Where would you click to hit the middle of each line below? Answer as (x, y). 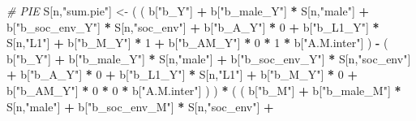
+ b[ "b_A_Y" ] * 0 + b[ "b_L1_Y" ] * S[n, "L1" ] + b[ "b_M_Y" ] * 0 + (182, 74)
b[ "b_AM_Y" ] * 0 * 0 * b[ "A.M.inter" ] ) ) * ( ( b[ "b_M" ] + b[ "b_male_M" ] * (204, 90)
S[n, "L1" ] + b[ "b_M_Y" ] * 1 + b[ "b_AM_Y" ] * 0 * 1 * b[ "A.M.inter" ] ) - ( (197, 43)
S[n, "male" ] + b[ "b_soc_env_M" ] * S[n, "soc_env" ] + (140, 106)
